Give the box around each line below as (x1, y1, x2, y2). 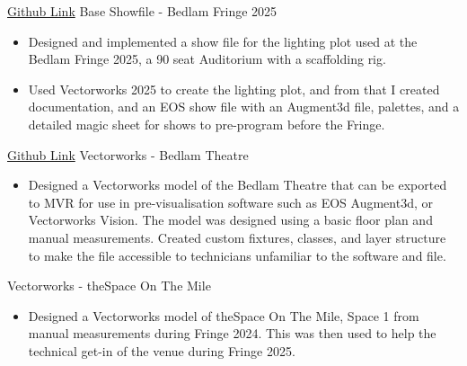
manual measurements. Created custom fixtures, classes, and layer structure (28, 228, 446, 246)
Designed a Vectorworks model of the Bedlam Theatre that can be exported (28, 175, 447, 194)
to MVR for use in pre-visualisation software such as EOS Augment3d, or (28, 192, 433, 211)
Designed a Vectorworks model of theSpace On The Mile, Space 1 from (28, 306, 419, 325)
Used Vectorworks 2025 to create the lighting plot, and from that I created (28, 79, 440, 98)
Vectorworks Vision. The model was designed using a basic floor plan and (28, 210, 433, 229)
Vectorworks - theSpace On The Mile (7, 276, 211, 295)
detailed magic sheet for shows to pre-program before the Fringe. (28, 114, 385, 133)
